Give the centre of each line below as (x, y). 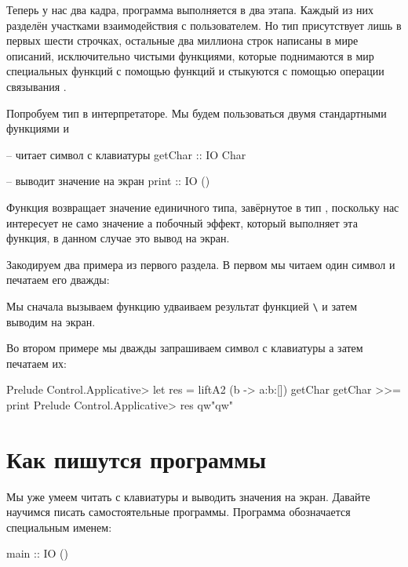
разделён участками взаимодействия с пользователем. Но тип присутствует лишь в (204, 25)
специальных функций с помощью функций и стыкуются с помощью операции (195, 71)
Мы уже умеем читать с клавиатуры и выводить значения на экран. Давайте (188, 496)
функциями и (38, 128)
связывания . (36, 86)
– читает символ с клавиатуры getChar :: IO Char (126, 154)
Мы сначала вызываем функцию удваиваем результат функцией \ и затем (182, 305)
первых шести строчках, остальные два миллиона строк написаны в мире (182, 40)
